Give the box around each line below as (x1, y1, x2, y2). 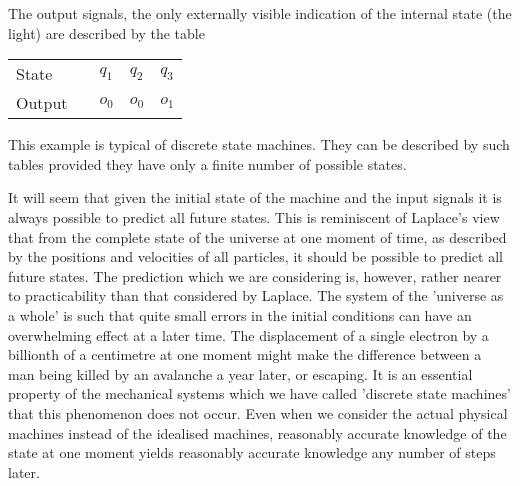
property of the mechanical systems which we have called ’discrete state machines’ (8, 383, 511, 404)
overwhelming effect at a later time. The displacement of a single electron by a (8, 324, 489, 345)
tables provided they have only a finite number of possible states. (8, 153, 407, 174)
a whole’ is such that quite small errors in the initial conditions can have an (8, 304, 472, 325)
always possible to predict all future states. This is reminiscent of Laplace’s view (8, 206, 500, 227)
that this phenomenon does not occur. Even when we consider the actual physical (8, 402, 508, 423)
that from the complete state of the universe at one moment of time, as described (8, 226, 507, 247)
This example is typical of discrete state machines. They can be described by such (8, 134, 510, 155)
